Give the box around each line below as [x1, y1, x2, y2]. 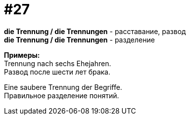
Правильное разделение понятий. [4, 91, 119, 100]
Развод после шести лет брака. [4, 67, 110, 76]
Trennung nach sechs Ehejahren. [4, 59, 111, 68]
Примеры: [4, 50, 40, 59]
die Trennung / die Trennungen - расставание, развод [4, 27, 186, 36]
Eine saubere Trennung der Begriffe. [4, 82, 122, 91]
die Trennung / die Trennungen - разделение [4, 35, 155, 44]
